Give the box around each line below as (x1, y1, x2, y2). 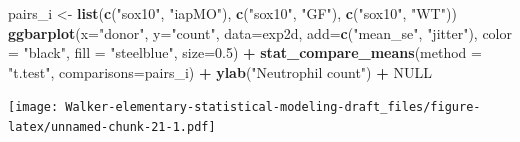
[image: (8, 100, 59, 115)
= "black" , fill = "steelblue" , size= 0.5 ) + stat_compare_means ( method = (8, 42, 482, 63)
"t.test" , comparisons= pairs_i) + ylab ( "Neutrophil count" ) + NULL (8, 61, 432, 82)
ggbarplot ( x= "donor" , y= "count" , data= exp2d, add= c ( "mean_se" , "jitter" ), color (8, 22, 512, 43)
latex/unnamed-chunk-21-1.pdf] (8, 120, 216, 135)
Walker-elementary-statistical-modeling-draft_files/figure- (65, 100, 481, 115)
